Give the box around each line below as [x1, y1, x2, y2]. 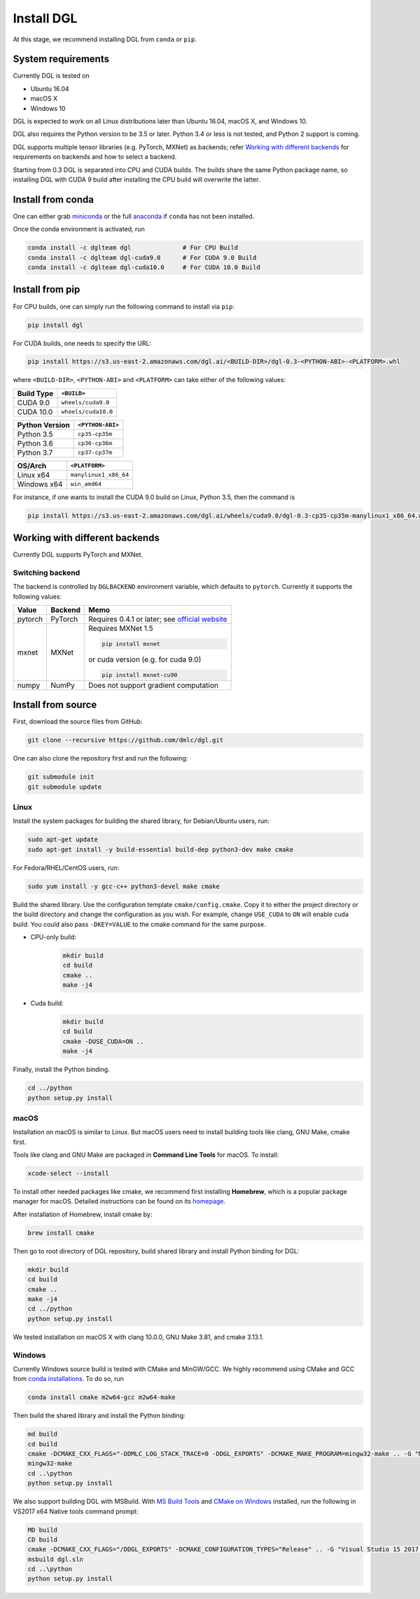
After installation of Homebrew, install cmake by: [13, 1210, 153, 1218]
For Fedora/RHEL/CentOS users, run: [13, 863, 120, 872]
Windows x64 [17, 479, 63, 489]
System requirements [13, 53, 110, 65]
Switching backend [13, 568, 80, 578]
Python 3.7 [17, 447, 53, 457]
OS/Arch [17, 461, 47, 470]
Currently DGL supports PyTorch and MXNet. [13, 550, 143, 559]
